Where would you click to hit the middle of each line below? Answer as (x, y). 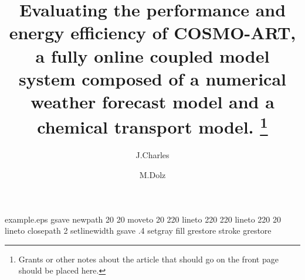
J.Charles (152, 155)
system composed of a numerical (152, 78)
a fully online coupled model (152, 55)
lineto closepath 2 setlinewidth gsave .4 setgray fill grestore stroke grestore (138, 231)
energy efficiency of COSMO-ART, (152, 33)
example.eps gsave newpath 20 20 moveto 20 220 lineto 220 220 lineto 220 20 (143, 219)
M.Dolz (152, 174)
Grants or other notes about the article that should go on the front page (148, 259)
